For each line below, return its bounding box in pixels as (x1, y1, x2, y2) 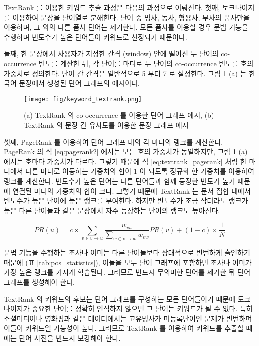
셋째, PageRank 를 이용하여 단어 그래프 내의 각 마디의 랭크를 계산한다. (4, 136, 223, 147)
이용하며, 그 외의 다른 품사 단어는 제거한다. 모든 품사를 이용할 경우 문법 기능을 (4, 22, 248, 32)
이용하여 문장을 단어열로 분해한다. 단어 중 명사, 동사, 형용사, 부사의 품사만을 (12, 12, 250, 22)
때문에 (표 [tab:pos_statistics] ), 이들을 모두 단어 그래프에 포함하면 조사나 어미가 (4, 257, 252, 267)
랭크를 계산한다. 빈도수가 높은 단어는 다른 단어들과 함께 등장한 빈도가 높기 (4, 175, 235, 186)
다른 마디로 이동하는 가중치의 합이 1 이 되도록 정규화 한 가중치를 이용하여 (25, 166, 254, 176)
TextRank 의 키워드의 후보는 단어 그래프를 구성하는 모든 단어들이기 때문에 (4, 293, 236, 304)
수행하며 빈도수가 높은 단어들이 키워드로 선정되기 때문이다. (4, 31, 187, 42)
